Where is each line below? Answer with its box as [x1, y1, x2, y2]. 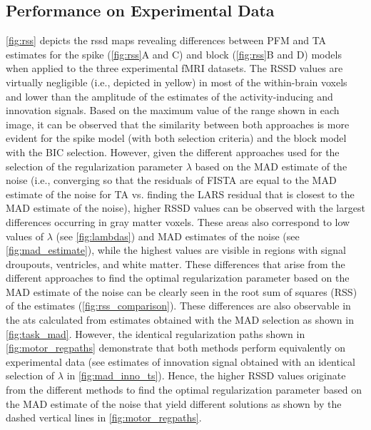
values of [6, 228, 44, 243]
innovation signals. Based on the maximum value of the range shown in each [6, 103, 340, 118]
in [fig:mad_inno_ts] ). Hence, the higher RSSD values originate [66, 368, 346, 383]
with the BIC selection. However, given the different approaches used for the [6, 144, 340, 159]
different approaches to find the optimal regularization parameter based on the [6, 270, 350, 285]
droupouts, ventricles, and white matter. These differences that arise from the [6, 256, 345, 271]
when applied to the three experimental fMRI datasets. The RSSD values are [6, 61, 343, 76]
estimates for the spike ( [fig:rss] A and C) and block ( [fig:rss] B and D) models [6, 46, 342, 61]
